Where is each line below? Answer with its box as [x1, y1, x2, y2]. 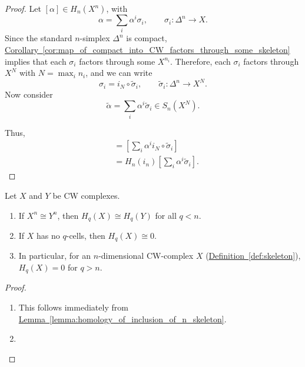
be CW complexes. [52, 189, 120, 201]
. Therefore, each [170, 55, 231, 67]
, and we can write [85, 66, 152, 79]
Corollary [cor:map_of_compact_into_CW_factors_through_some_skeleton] [5, 44, 290, 55]
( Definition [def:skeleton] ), [205, 249, 301, 262]
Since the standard [5, 32, 72, 44]
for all [155, 209, 177, 221]
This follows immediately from [18, 301, 128, 313]
